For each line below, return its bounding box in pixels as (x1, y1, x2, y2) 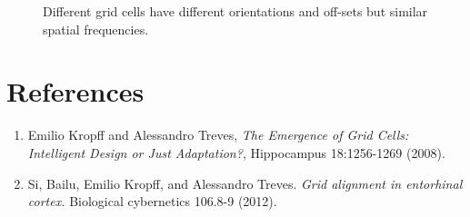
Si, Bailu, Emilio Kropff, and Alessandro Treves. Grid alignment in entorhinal (27, 173, 463, 192)
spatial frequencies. (43, 19, 149, 38)
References (6, 73, 145, 110)
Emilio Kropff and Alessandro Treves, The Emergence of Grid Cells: (27, 125, 409, 144)
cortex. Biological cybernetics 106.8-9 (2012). (27, 192, 277, 211)
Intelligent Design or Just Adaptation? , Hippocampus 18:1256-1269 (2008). (27, 143, 445, 162)
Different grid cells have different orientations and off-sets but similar (43, 2, 428, 20)
